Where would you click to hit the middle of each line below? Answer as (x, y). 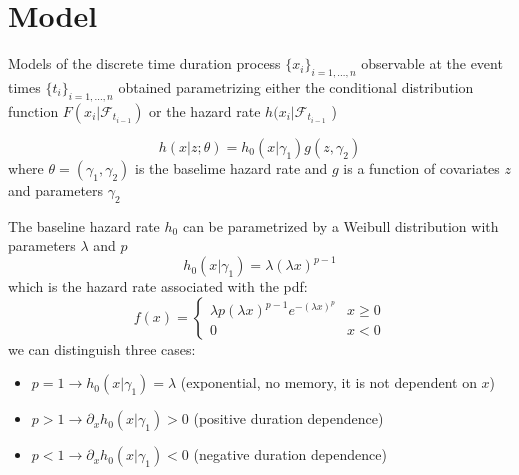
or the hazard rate (205, 110)
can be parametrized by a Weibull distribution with (340, 225)
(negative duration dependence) (290, 454)
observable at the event (432, 63)
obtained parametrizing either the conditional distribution (296, 86)
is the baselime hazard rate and (231, 167)
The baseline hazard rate (84, 225)
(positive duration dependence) (288, 418)
